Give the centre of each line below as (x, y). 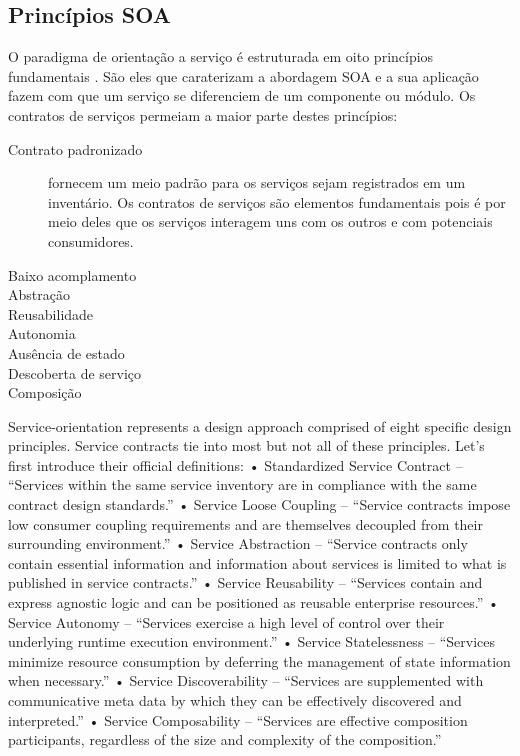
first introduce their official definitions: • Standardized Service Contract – (235, 464)
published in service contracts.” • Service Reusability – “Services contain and (245, 582)
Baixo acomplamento (72, 274)
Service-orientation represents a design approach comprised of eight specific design (260, 425)
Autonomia (42, 333)
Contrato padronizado (75, 148)
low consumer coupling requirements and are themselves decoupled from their (245, 523)
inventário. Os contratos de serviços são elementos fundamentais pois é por (277, 201)
